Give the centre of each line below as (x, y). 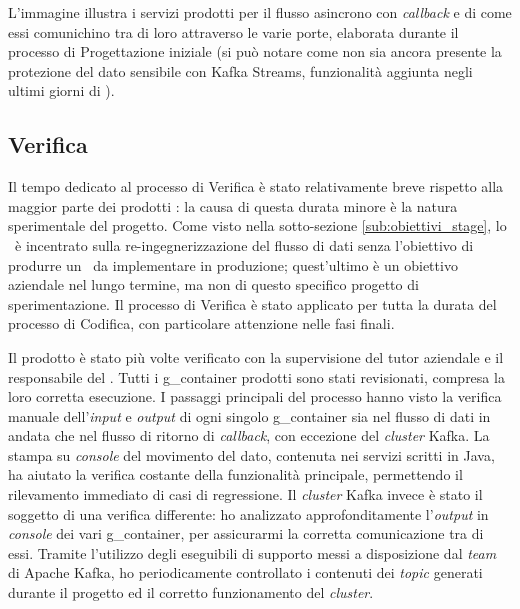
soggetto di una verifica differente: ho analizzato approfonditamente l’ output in (248, 513)
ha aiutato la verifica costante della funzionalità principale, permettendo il (235, 474)
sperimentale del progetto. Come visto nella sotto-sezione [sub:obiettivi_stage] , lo (257, 225)
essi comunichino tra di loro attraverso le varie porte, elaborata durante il (233, 31)
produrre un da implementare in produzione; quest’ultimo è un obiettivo (233, 264)
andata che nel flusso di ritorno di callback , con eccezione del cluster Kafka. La (249, 435)
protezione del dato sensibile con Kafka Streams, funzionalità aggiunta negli (240, 70)
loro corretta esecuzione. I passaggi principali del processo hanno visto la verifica (255, 396)
